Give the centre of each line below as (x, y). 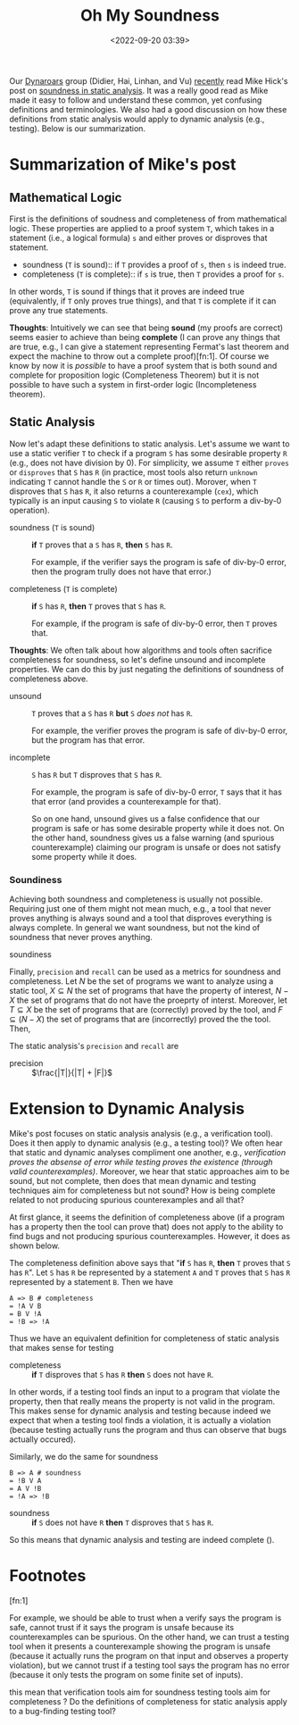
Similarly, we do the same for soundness (84, 1456)
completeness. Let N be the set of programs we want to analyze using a (141, 981)
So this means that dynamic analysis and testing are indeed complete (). (142, 1539)
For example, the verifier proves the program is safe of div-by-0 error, (160, 730)
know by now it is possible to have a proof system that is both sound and (143, 365)
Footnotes (48, 1576)
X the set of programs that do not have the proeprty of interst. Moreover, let (148, 1000)
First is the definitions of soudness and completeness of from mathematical (148, 219)
